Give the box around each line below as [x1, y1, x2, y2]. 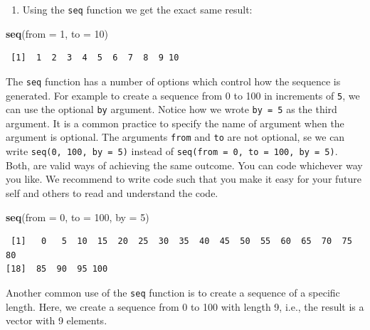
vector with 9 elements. [6, 313, 107, 328]
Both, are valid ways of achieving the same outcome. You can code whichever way [6, 157, 363, 172]
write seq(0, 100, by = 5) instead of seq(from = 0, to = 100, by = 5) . [6, 144, 338, 159]
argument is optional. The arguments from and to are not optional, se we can [6, 129, 345, 144]
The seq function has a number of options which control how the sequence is [6, 73, 341, 88]
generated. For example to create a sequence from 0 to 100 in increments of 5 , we [6, 87, 360, 102]
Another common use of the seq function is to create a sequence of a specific [6, 284, 340, 299]
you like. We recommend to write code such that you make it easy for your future [6, 171, 362, 186]
